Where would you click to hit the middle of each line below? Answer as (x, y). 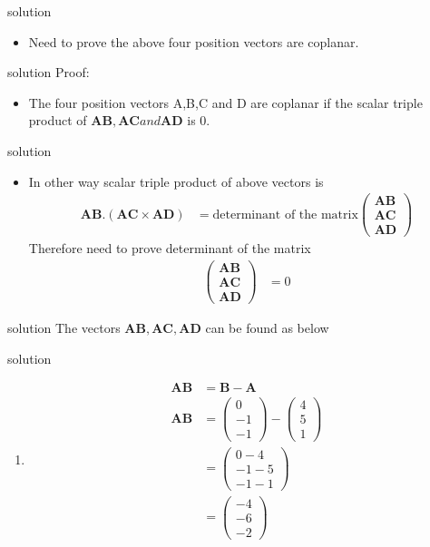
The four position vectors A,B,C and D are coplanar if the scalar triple (225, 102)
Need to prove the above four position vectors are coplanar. (194, 41)
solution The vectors (64, 328)
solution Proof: (49, 72)
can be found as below (267, 328)
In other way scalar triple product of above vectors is (176, 181)
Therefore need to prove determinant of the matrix (170, 248)
